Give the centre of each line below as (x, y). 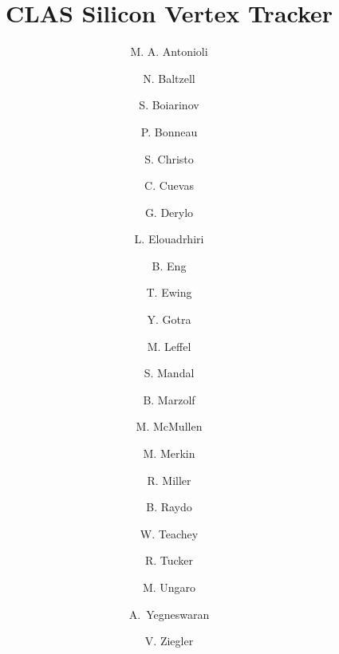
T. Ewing (169, 292)
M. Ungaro (169, 587)
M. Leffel (169, 346)
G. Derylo (169, 212)
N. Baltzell (169, 78)
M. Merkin (169, 453)
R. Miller (169, 480)
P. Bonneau (169, 131)
